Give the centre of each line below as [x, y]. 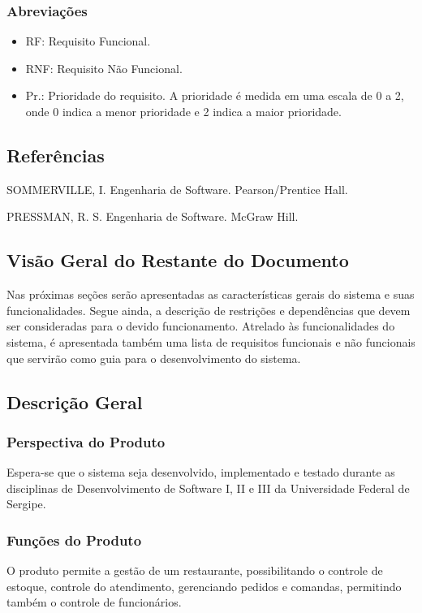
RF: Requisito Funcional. [88, 41]
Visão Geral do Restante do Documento [178, 260]
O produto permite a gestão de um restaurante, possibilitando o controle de [195, 570]
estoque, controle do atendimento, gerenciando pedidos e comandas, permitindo [204, 586]
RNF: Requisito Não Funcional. [104, 68]
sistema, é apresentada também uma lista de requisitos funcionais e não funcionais [211, 341]
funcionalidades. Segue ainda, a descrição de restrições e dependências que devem [209, 310]
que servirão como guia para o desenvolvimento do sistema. [154, 358]
